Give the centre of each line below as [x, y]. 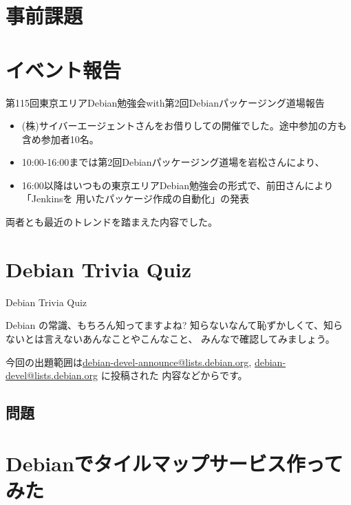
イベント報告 [64, 69]
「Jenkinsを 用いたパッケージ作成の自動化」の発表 [135, 198]
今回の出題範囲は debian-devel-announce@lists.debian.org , [129, 362]
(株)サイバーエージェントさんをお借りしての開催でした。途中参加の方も [184, 126]
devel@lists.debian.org [52, 375]
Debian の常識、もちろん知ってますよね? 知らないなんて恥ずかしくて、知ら [174, 325]
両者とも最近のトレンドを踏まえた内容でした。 [111, 222]
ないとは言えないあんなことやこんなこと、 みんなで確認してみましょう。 [170, 338]
